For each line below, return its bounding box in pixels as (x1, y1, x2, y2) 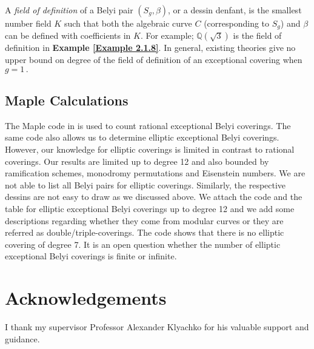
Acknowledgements (5, 285, 167, 310)
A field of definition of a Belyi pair (5, 4, 133, 16)
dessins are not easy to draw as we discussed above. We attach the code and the (5, 190, 302, 203)
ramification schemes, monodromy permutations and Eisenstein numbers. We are (5, 167, 306, 179)
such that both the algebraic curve (64, 17, 192, 29)
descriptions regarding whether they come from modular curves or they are (5, 214, 284, 227)
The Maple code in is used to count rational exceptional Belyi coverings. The (5, 119, 291, 131)
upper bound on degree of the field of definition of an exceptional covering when (5, 53, 302, 66)
